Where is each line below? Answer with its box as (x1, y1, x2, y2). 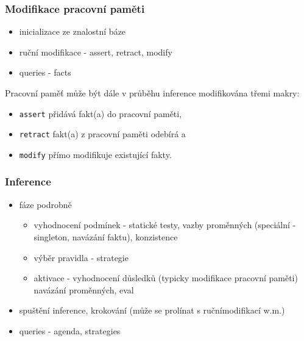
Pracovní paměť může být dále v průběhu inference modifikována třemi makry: (5, 87, 300, 99)
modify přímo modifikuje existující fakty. (19, 148, 172, 160)
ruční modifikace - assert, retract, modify (19, 45, 172, 58)
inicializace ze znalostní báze (19, 25, 126, 38)
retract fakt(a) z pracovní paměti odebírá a (19, 127, 186, 140)
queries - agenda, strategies (19, 324, 121, 337)
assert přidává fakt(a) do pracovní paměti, (19, 107, 182, 120)
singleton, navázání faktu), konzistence (34, 230, 178, 243)
